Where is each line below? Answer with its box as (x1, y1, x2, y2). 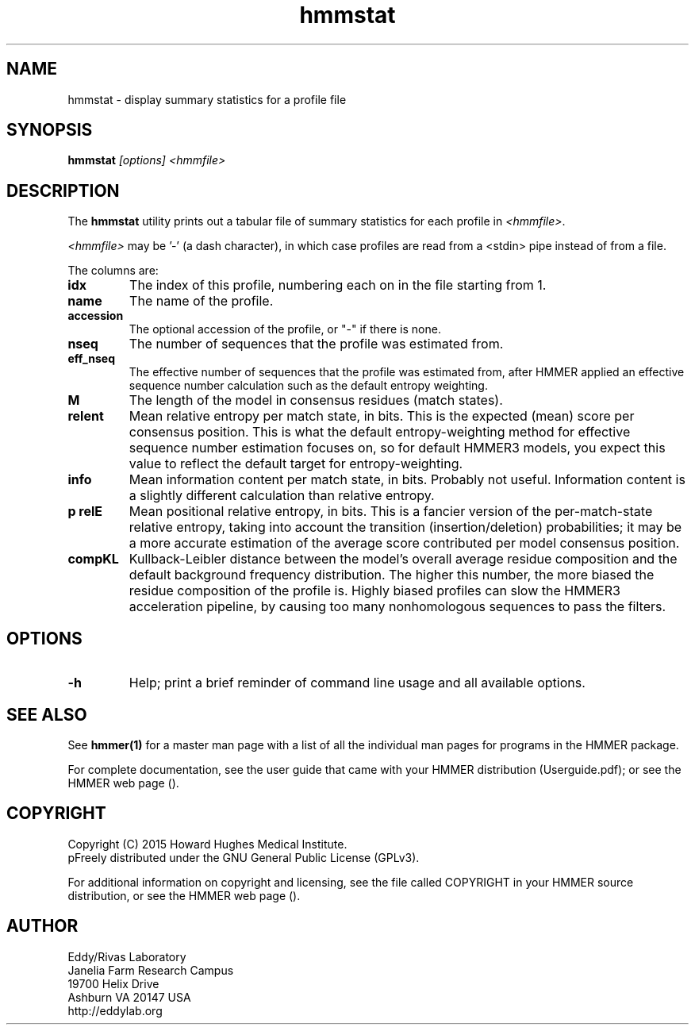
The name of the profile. (129, 293, 274, 310)
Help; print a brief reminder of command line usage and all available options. (129, 675, 586, 691)
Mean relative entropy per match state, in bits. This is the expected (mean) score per (129, 408, 635, 425)
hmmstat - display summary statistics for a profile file (67, 92, 347, 106)
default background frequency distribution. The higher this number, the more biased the (129, 567, 655, 583)
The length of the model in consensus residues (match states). (129, 392, 503, 409)
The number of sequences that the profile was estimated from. (129, 336, 504, 352)
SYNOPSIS (6, 120, 93, 140)
